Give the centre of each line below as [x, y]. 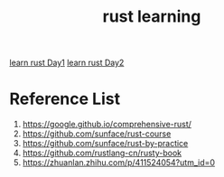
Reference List [65, 99]
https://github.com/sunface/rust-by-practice [105, 144]
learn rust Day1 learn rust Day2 [67, 63]
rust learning [152, 17]
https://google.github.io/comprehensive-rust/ [107, 125]
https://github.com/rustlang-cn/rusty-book [102, 153]
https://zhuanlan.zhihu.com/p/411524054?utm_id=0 [118, 163]
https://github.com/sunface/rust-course [97, 134]
